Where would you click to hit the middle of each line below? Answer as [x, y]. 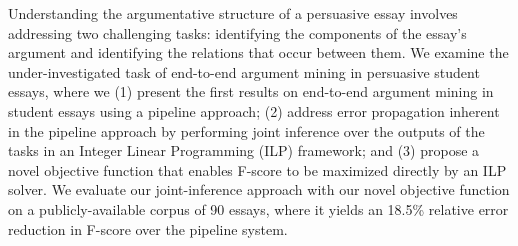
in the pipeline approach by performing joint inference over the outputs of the [246, 130]
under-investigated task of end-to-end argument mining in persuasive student [244, 71]
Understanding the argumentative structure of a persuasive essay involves [233, 13]
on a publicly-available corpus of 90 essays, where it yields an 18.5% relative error [258, 208]
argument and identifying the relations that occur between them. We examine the [258, 52]
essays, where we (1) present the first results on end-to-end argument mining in [251, 91]
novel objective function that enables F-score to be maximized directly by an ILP [257, 169]
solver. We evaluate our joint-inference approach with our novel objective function [259, 189]
